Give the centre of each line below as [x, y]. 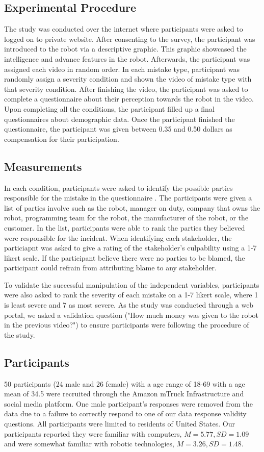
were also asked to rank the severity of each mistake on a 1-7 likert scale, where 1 [131, 295]
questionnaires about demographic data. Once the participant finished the [120, 119]
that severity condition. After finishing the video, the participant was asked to [126, 89]
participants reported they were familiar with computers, [93, 433]
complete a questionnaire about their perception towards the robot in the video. [129, 99]
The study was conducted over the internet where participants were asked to [124, 29]
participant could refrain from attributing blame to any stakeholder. [110, 268]
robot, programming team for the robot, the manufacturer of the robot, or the [126, 218]
